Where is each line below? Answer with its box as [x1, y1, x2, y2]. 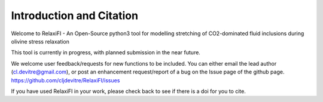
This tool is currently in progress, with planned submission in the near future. [11, 49, 200, 56]
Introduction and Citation [11, 9, 139, 22]
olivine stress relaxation [11, 38, 70, 45]
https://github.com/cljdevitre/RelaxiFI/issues [11, 76, 120, 84]
